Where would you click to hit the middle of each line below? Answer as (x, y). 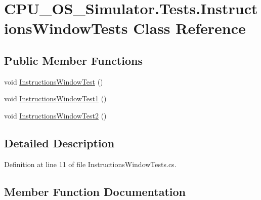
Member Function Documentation (95, 191)
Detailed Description (59, 143)
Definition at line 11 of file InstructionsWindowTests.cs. (90, 164)
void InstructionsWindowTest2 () (55, 115)
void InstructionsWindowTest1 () (55, 98)
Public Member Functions (73, 60)
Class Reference (189, 28)
